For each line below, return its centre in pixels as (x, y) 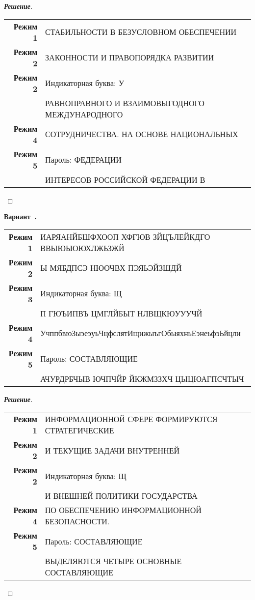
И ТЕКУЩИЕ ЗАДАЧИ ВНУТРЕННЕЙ (112, 450)
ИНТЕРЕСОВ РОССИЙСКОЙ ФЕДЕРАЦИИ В (125, 179)
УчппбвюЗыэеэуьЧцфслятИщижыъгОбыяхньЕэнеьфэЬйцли (140, 333)
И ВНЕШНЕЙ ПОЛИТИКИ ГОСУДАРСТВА (121, 496)
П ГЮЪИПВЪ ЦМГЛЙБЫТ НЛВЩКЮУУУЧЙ (121, 313)
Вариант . (20, 216)
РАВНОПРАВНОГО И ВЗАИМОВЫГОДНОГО (125, 103)
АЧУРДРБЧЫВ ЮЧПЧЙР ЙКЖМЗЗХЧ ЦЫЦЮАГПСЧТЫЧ (142, 378)
